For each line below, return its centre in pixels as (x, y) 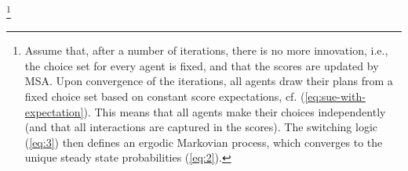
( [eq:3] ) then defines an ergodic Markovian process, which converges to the (204, 142)
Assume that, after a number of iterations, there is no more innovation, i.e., (206, 50)
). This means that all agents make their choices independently (235, 111)
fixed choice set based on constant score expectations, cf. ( (165, 96)
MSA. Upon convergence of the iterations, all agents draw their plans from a (209, 81)
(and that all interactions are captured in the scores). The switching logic (201, 127)
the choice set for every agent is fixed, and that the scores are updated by (202, 65)
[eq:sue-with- (335, 96)
